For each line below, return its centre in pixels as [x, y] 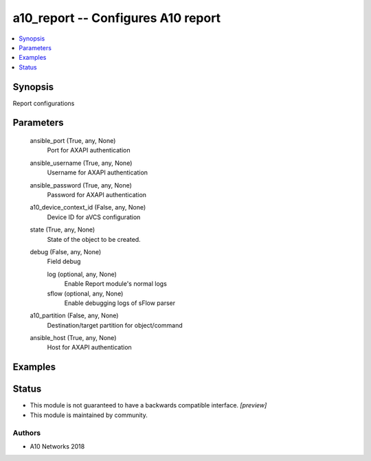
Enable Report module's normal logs [116, 284]
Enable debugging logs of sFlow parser [120, 303]
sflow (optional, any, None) [85, 293]
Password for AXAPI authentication [97, 194]
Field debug [64, 262]
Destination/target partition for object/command [115, 325]
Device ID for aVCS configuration [94, 217]
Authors [27, 433]
